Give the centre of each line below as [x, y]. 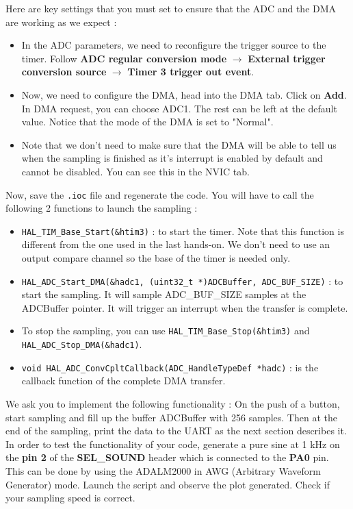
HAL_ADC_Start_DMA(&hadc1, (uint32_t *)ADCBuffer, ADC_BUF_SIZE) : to [182, 281]
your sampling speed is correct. [70, 498]
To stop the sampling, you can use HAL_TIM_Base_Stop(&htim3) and [166, 331]
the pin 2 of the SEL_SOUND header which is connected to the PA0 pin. [167, 457]
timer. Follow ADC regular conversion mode [124, 58]
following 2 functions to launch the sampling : [102, 208]
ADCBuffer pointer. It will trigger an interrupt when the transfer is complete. [185, 307]
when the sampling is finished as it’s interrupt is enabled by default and [172, 158]
